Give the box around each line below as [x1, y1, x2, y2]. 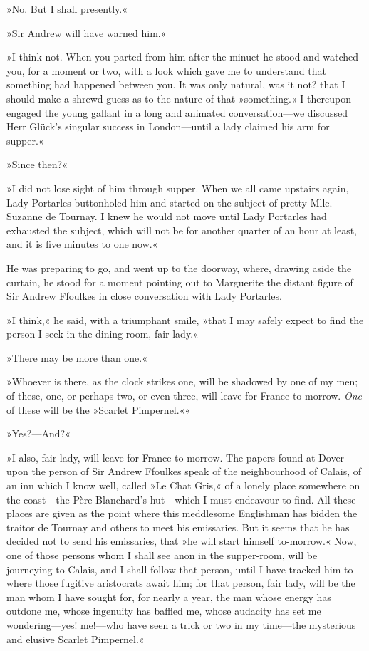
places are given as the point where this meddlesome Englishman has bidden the [6, 506, 358, 521]
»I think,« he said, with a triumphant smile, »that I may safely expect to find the [6, 312, 364, 327]
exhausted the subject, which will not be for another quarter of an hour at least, [6, 222, 358, 237]
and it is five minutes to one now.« [6, 236, 158, 251]
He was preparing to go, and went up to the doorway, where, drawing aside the [6, 260, 352, 275]
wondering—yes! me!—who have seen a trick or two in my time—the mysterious [6, 617, 356, 632]
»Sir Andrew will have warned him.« [6, 25, 167, 40]
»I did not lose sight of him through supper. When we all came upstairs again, [6, 180, 349, 195]
